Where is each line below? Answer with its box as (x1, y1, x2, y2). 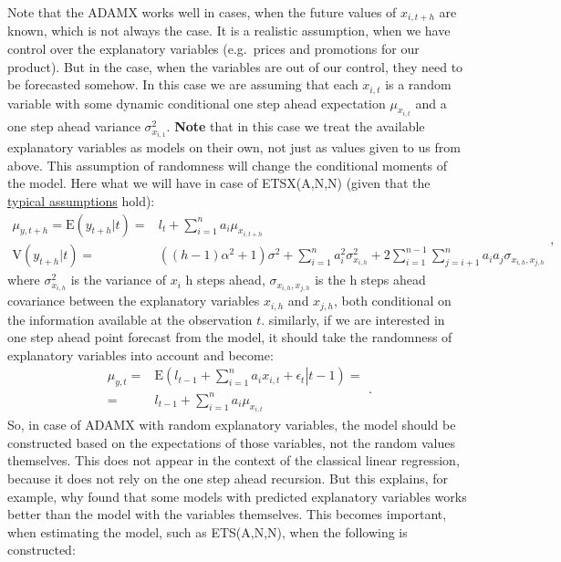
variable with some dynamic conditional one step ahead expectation (7, 93, 386, 112)
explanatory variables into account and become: (7, 345, 274, 364)
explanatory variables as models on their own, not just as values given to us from (7, 138, 461, 157)
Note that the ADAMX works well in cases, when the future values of (7, 3, 397, 21)
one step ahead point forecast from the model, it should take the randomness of (7, 328, 452, 347)
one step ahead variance (7, 117, 140, 136)
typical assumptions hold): (7, 192, 155, 210)
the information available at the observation (7, 309, 253, 328)
